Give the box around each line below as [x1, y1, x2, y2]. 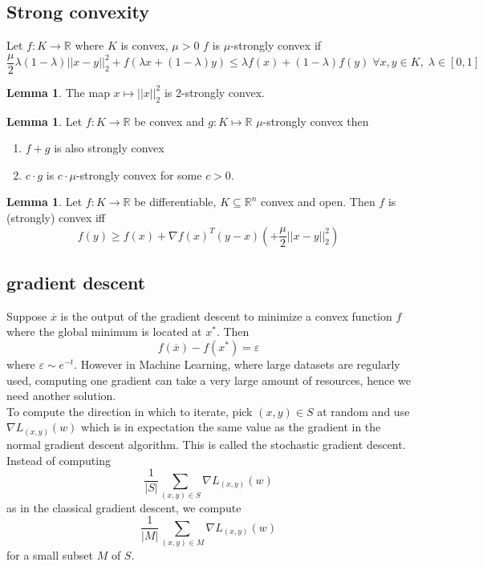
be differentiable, [134, 193, 217, 210]
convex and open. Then [260, 193, 375, 210]
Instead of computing [6, 451, 111, 468]
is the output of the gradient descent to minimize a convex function [60, 307, 392, 324]
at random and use [317, 402, 410, 419]
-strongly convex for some [75, 166, 202, 183]
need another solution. [6, 387, 116, 404]
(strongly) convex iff [6, 209, 106, 226]
